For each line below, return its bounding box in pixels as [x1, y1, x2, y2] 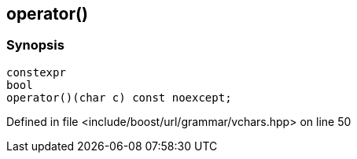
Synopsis [6, 37, 64, 54]
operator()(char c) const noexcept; [6, 91, 232, 104]
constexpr [6, 65, 66, 79]
